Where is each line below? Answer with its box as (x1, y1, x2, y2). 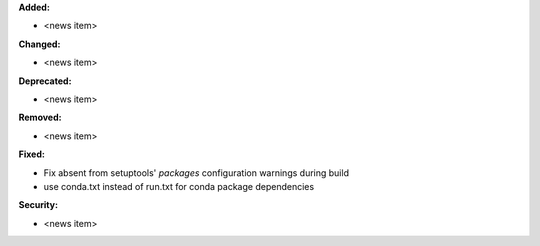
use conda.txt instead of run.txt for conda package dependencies (43, 180, 315, 192)
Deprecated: (18, 75, 72, 87)
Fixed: (18, 148, 45, 160)
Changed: (18, 38, 61, 50)
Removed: (18, 111, 62, 124)
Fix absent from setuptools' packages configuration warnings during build (43, 166, 350, 179)
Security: (18, 199, 59, 211)
